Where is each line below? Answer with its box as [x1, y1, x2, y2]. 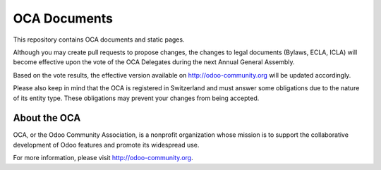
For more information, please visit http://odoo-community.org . [13, 154, 193, 162]
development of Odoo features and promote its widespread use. [13, 140, 200, 149]
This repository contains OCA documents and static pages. [13, 35, 185, 44]
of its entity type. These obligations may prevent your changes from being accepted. [13, 94, 260, 102]
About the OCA [13, 112, 81, 124]
